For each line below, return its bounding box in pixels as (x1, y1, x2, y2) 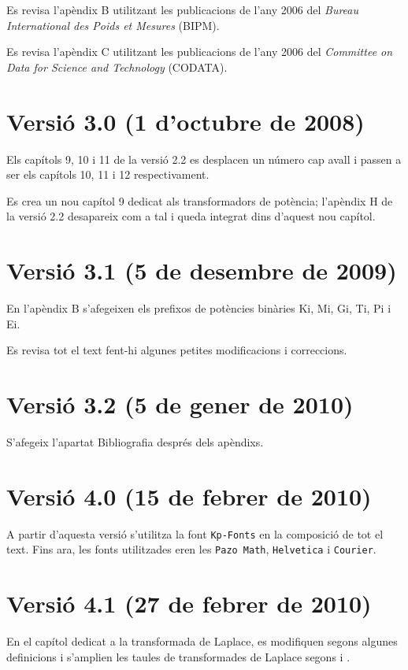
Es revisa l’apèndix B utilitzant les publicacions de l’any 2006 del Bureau (6, 2, 358, 17)
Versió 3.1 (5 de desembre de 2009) (6, 254, 397, 287)
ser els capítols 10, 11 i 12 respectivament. (6, 166, 210, 183)
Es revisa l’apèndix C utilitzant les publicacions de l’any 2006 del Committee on (6, 43, 393, 60)
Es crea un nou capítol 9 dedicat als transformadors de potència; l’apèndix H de (6, 192, 393, 209)
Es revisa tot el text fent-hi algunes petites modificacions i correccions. (6, 342, 347, 358)
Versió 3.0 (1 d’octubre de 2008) (6, 105, 365, 137)
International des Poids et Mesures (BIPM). (6, 17, 220, 33)
